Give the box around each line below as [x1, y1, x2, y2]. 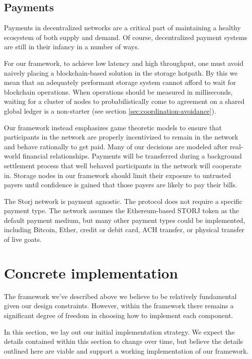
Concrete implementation [4, 262, 178, 282]
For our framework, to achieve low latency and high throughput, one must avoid [4, 58, 244, 68]
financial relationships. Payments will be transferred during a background [22, 151, 242, 161]
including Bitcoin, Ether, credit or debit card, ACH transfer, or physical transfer [4, 224, 245, 235]
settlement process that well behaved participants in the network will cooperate [4, 160, 241, 170]
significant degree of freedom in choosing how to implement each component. [4, 310, 233, 320]
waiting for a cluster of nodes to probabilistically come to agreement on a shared [4, 96, 245, 106]
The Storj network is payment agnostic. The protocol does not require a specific [4, 196, 243, 206]
